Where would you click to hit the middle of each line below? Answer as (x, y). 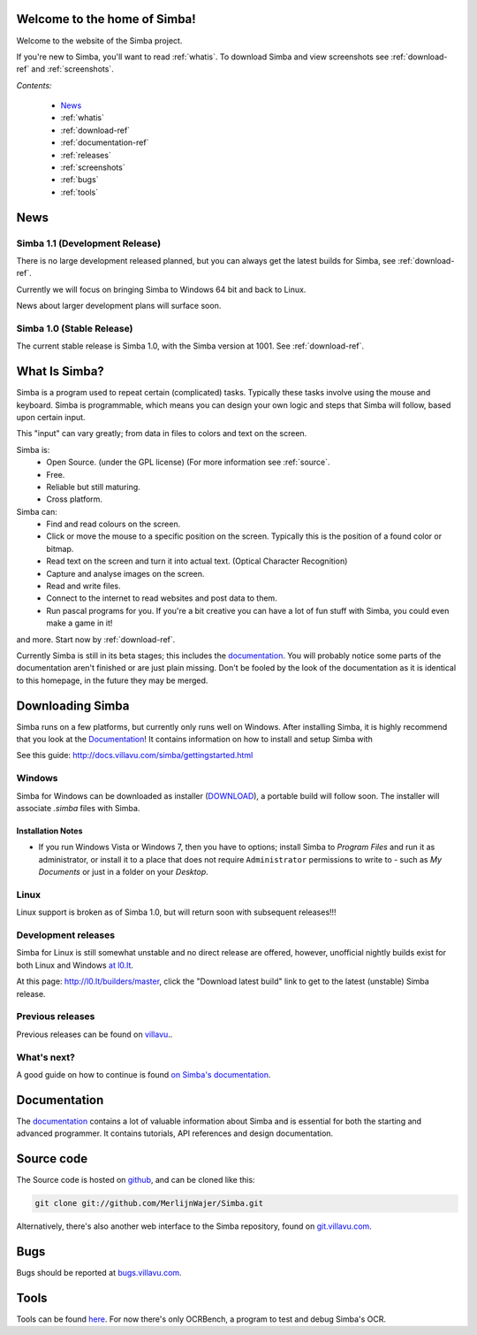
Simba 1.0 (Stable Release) (75, 328)
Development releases (65, 935)
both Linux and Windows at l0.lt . (75, 965)
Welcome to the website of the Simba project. (99, 41)
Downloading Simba (73, 706)
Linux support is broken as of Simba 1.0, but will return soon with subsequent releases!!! (176, 912)
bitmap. (60, 549)
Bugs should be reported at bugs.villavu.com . (99, 1272)
